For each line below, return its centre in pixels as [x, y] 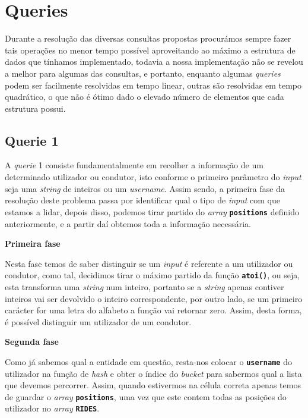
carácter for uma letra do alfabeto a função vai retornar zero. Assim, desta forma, [153, 310]
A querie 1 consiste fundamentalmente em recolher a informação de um [134, 165]
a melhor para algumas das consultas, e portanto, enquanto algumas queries [143, 73]
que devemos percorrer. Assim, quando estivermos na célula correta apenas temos [153, 385]
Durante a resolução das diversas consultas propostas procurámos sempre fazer [148, 38]
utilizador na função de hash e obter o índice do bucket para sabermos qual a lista [153, 373]
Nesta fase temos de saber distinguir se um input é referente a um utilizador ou [149, 263]
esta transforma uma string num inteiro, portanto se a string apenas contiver [145, 286]
